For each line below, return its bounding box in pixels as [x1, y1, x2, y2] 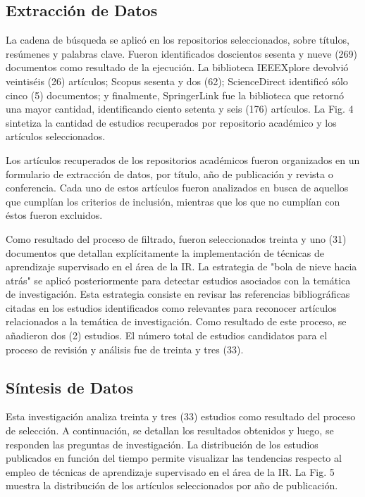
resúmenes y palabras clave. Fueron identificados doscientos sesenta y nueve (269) [6, 46, 358, 61]
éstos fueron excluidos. [6, 208, 103, 222]
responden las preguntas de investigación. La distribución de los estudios [6, 436, 318, 451]
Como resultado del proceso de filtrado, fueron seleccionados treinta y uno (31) [6, 231, 347, 246]
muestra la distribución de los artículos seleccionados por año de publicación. [6, 478, 338, 493]
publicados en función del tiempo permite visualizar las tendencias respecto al [6, 451, 342, 465]
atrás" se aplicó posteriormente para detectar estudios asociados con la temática [6, 272, 351, 287]
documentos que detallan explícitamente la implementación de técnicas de [6, 245, 325, 260]
